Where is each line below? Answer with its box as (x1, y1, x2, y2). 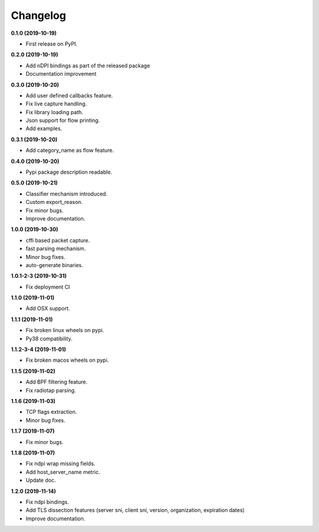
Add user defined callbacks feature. (25, 92, 113, 99)
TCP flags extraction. (25, 408, 77, 416)
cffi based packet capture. (25, 236, 90, 244)
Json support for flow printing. (25, 117, 100, 124)
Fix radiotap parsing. (25, 387, 76, 394)
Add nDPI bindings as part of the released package (25, 62, 151, 69)
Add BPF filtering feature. (25, 378, 88, 385)
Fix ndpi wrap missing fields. (25, 460, 96, 467)
